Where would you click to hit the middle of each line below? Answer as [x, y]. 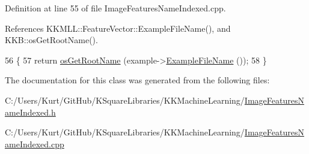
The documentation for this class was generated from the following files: [137, 80]
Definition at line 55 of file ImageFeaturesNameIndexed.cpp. [115, 8]
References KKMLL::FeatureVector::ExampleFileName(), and [118, 28]
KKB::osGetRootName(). [51, 40]
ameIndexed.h [30, 112]
